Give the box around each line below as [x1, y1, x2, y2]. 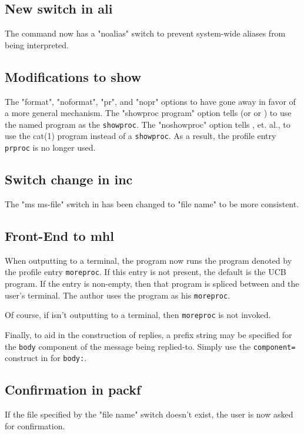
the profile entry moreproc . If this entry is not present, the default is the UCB [5, 266, 286, 278]
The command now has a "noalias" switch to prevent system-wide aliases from [5, 27, 286, 39]
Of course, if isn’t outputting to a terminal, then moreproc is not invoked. [5, 309, 271, 321]
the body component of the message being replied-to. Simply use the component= [5, 340, 296, 352]
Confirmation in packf [5, 380, 141, 399]
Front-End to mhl [5, 226, 114, 244]
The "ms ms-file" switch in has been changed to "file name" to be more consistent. [5, 197, 299, 210]
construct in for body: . [5, 352, 87, 364]
